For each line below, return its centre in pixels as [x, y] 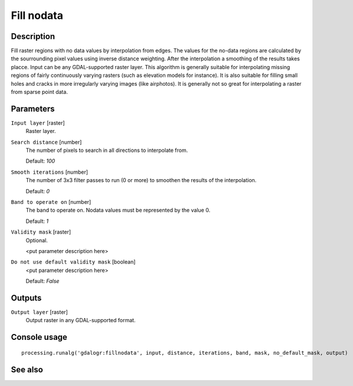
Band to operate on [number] [51, 202]
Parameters [33, 108]
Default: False [43, 281]
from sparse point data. [39, 92]
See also [27, 369]
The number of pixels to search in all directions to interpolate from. [107, 150]
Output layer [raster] [39, 312]
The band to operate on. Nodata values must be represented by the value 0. [118, 210]
